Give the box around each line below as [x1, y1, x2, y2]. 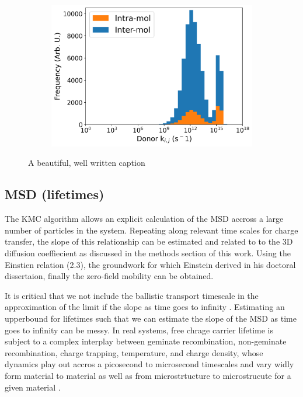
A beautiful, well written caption [28, 156, 145, 169]
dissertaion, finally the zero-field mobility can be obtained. [5, 270, 214, 282]
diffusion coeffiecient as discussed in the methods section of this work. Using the [5, 247, 291, 259]
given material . [5, 381, 61, 393]
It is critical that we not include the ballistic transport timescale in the [5, 289, 259, 301]
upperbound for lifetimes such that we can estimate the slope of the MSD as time [5, 312, 297, 325]
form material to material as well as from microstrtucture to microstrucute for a [5, 369, 291, 381]
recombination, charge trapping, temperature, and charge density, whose [5, 346, 263, 358]
